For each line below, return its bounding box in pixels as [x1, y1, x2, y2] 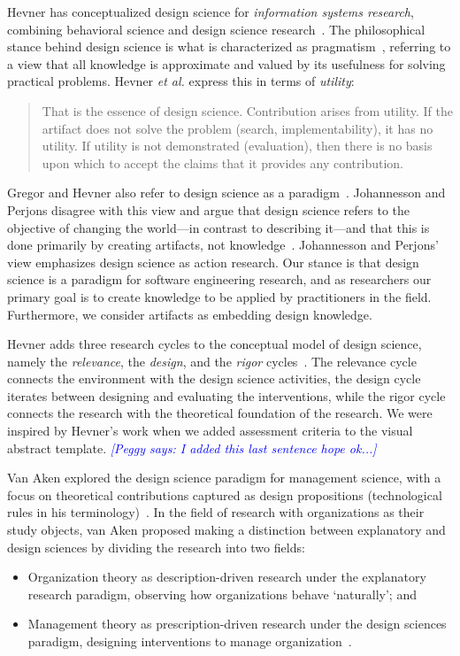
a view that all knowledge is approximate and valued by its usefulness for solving [7, 54, 446, 73]
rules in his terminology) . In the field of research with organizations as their [7, 503, 425, 521]
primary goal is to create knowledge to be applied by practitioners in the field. [7, 287, 432, 305]
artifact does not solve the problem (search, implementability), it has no [42, 119, 433, 137]
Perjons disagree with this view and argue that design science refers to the [7, 200, 410, 219]
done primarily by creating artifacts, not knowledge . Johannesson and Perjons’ [7, 235, 439, 254]
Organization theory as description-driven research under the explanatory [27, 567, 426, 586]
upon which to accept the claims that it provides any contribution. [42, 153, 403, 172]
